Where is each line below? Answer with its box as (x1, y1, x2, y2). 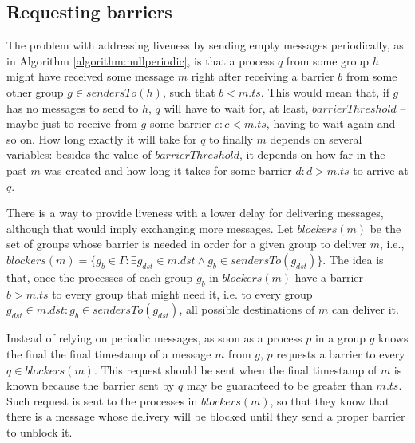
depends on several (270, 130, 362, 147)
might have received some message (6, 68, 175, 85)
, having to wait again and (266, 115, 396, 132)
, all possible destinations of (179, 301, 315, 318)
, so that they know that (270, 392, 390, 409)
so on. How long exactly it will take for (6, 130, 197, 147)
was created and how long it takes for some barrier (44, 161, 292, 178)
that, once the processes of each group (6, 268, 193, 285)
